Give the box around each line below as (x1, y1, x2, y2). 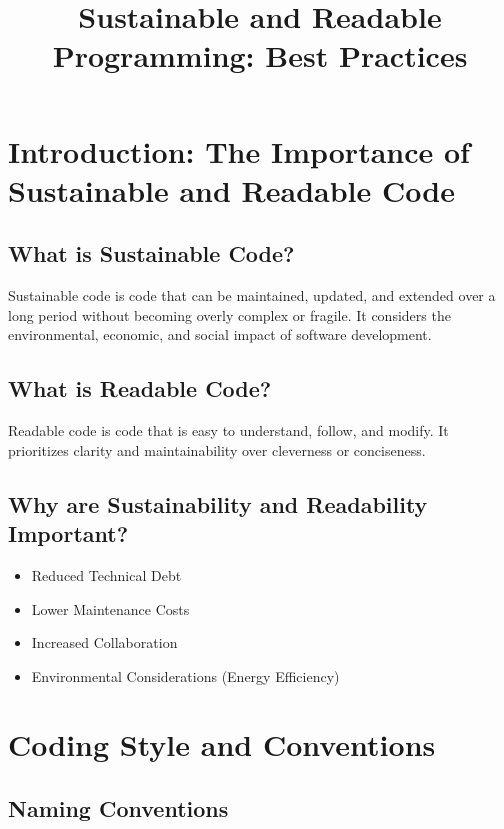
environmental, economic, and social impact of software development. (8, 324, 432, 345)
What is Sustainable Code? (8, 238, 295, 269)
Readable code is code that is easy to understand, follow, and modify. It (8, 420, 449, 441)
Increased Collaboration (31, 632, 178, 653)
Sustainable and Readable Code (8, 169, 455, 210)
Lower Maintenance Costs (31, 598, 190, 619)
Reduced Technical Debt (31, 564, 182, 585)
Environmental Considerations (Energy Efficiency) (31, 665, 340, 686)
